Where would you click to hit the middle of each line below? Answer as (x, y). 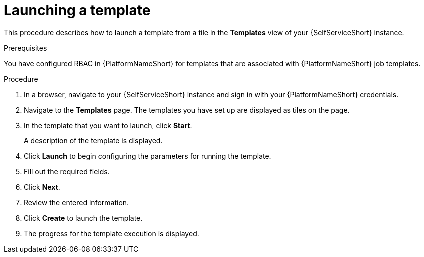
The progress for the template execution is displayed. (111, 233)
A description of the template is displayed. (93, 140)
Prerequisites (26, 48)
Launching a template (77, 10)
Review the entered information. (77, 202)
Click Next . (42, 187)
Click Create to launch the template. (83, 218)
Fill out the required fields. (67, 171)
